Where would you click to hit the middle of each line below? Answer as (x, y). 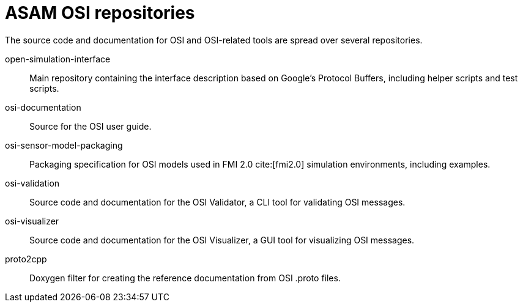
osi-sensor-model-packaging (64, 145)
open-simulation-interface (58, 59)
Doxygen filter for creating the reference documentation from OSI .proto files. (185, 278)
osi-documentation (43, 107)
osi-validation (32, 183)
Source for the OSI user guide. (91, 126)
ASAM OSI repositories (100, 13)
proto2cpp (26, 259)
